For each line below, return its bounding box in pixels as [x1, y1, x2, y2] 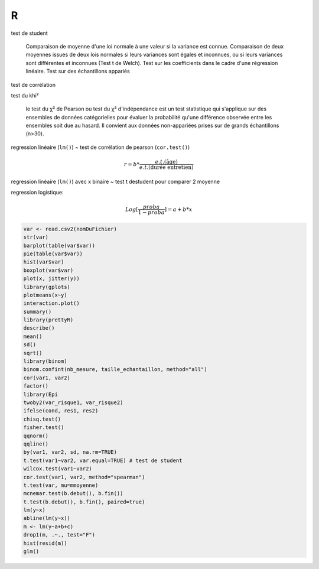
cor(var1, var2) [23, 374, 71, 381]
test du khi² [11, 92, 39, 99]
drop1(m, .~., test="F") [23, 532, 96, 538]
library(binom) [23, 358, 67, 365]
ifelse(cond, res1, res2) [23, 408, 99, 414]
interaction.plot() [23, 300, 80, 307]
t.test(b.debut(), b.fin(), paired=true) [23, 498, 145, 505]
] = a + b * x [164, 206, 193, 213]
